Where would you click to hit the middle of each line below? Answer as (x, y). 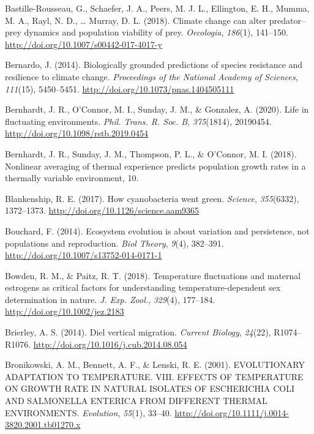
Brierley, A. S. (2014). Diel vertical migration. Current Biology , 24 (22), (138, 332)
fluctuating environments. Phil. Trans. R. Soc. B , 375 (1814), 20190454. (138, 121)
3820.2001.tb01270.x (43, 425)
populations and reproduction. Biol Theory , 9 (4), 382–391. (114, 243)
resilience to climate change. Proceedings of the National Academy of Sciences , (151, 76)
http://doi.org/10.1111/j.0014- (232, 412)
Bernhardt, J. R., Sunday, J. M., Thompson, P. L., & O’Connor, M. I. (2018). (151, 153)
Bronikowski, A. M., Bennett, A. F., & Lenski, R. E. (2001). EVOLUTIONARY (155, 365)
